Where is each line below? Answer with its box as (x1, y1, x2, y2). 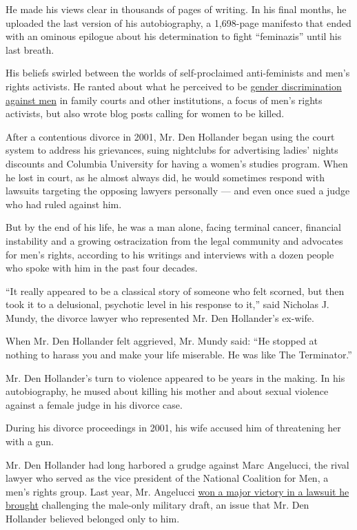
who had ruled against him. (6, 196, 122, 211)
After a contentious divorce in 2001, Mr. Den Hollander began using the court (6, 129, 335, 143)
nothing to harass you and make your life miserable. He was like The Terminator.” (6, 347, 352, 362)
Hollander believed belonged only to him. (6, 511, 180, 525)
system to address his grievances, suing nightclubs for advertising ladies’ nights (6, 143, 338, 157)
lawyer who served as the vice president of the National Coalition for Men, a (6, 471, 329, 485)
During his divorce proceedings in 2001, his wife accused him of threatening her (6, 420, 341, 435)
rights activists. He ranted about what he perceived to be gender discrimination (6, 79, 342, 93)
